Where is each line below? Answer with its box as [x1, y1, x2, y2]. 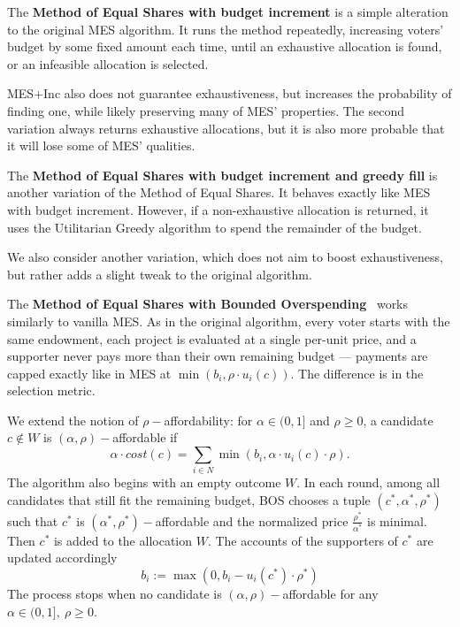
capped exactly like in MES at [7, 363, 172, 382]
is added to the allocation [53, 531, 193, 549]
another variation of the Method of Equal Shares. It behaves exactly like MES [7, 183, 431, 202]
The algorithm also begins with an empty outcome [7, 473, 281, 492]
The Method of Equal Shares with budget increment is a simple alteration [7, 3, 448, 20]
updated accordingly [7, 548, 118, 567]
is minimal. [367, 511, 427, 530]
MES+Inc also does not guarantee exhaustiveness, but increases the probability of [7, 84, 452, 103]
